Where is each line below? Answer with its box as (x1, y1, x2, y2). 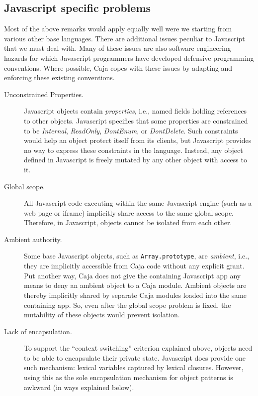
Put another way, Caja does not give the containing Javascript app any (24, 270, 241, 280)
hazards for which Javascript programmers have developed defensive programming (4, 52, 254, 63)
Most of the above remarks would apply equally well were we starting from (4, 23, 232, 34)
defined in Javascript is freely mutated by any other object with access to (24, 154, 247, 165)
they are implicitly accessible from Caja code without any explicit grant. (24, 261, 245, 271)
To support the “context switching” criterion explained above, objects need (24, 343, 253, 353)
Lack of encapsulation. (4, 326, 72, 336)
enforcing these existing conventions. (4, 72, 115, 83)
